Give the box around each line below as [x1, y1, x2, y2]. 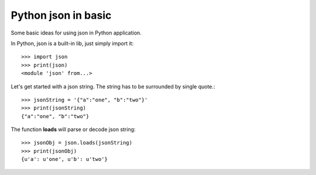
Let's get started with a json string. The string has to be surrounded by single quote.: [11, 83, 215, 90]
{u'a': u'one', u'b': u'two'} [21, 156, 108, 163]
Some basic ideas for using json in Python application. [11, 29, 142, 36]
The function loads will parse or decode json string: [11, 126, 136, 133]
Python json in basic [11, 9, 112, 22]
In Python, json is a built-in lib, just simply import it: [11, 40, 134, 47]
